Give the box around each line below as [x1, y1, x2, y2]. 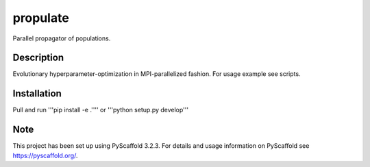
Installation [12, 88, 62, 99]
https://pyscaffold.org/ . [12, 151, 78, 159]
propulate [12, 10, 70, 25]
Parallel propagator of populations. [12, 34, 111, 42]
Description [12, 52, 64, 64]
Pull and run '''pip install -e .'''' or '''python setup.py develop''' [12, 106, 188, 114]
